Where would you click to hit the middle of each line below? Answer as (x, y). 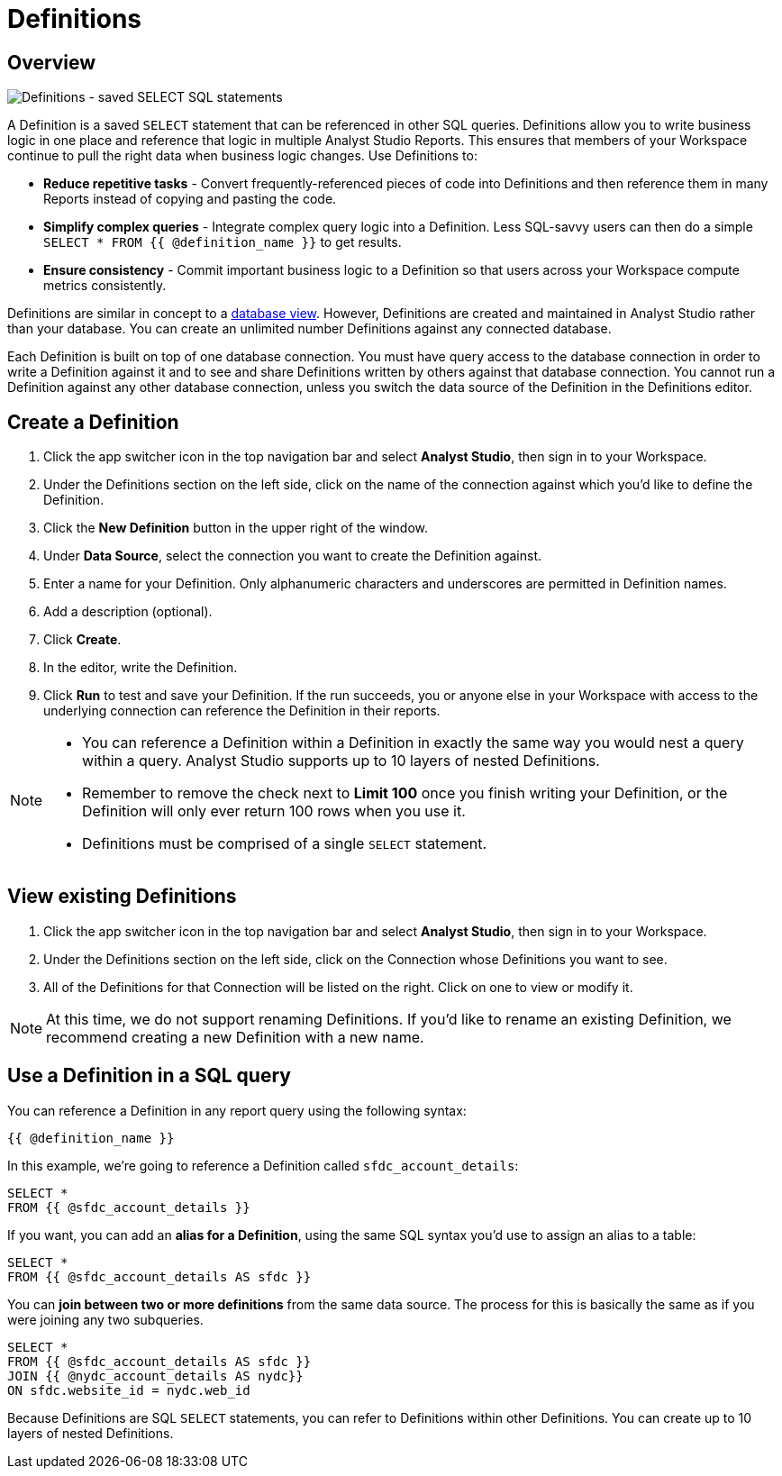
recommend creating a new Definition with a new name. (235, 1037)
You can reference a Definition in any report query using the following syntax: (237, 1110)
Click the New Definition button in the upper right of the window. (236, 528)
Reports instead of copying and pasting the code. (190, 199)
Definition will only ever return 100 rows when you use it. (274, 811)
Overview (52, 62)
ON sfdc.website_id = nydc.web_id (129, 1390)
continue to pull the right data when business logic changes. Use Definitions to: (242, 156)
